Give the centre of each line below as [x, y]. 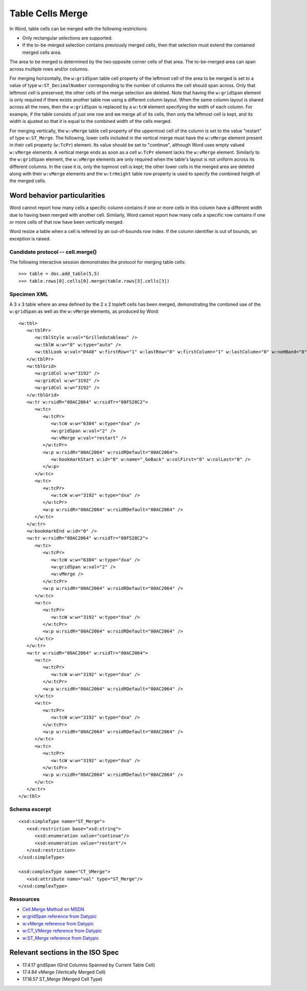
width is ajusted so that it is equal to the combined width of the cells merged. [91, 121]
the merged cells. [28, 181]
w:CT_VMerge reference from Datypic [62, 931]
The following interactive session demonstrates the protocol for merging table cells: [98, 262]
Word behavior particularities [57, 195]
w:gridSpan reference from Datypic [60, 916]
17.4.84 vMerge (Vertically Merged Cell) [64, 972]
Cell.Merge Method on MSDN [53, 910]
